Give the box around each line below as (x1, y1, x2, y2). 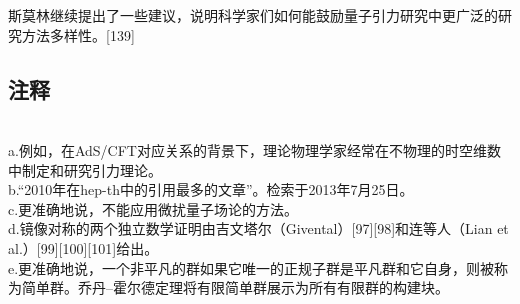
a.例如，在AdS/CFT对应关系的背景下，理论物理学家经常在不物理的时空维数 (8, 139, 501, 160)
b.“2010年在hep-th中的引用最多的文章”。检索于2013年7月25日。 (8, 179, 414, 200)
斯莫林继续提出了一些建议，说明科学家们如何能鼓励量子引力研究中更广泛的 (8, 5, 498, 25)
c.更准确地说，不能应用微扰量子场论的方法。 (8, 198, 299, 219)
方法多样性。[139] (21, 24, 135, 45)
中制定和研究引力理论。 (8, 159, 162, 180)
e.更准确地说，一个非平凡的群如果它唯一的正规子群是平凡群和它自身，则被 (8, 257, 495, 278)
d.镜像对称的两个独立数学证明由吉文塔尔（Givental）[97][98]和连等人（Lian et (8, 218, 509, 239)
